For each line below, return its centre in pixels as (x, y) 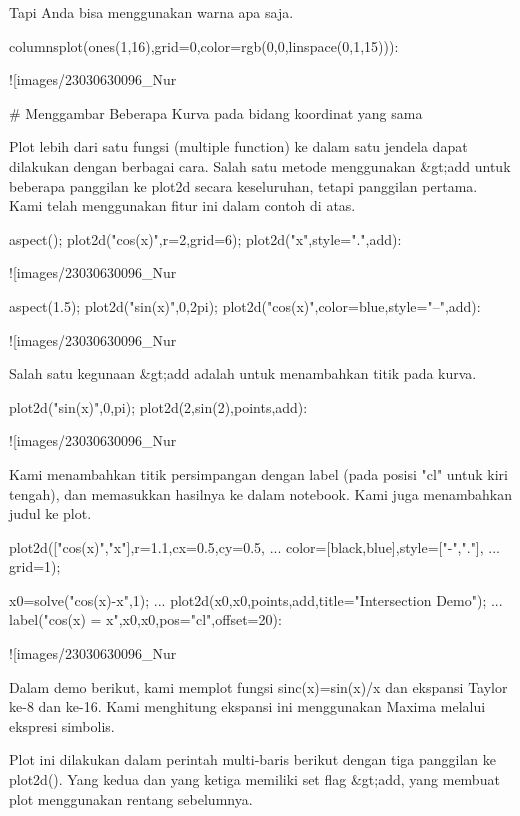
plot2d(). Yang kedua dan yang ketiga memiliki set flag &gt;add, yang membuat (254, 779)
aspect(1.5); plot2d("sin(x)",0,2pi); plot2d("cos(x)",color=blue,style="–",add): (245, 305)
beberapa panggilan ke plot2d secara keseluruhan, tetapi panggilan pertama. (243, 185)
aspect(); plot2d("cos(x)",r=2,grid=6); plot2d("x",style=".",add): (205, 238)
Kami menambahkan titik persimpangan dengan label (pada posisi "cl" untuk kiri (258, 473)
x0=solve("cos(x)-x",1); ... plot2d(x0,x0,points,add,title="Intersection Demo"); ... (256, 599)
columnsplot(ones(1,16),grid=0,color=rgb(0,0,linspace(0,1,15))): (204, 45)
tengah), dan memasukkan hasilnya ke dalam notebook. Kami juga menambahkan (261, 493)
